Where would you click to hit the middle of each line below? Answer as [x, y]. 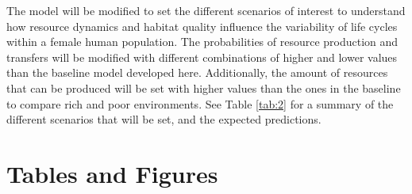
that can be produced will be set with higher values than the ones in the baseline [204, 87]
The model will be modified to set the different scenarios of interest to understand [206, 10]
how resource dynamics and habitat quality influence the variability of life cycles [202, 26]
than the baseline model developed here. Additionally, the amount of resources [197, 72]
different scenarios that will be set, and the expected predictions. [164, 119]
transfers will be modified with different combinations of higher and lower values [202, 57]
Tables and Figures [112, 173]
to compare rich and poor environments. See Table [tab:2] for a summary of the [200, 103]
